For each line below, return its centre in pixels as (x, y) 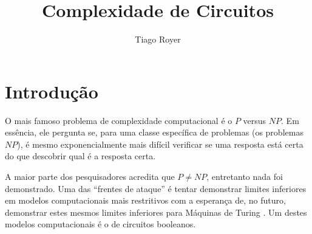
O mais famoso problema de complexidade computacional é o (119, 120)
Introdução (52, 91)
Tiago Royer (158, 39)
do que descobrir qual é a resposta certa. (80, 156)
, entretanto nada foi (245, 177)
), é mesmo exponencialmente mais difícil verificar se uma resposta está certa (160, 144)
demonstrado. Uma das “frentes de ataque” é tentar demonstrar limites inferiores (156, 188)
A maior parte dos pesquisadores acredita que (90, 177)
